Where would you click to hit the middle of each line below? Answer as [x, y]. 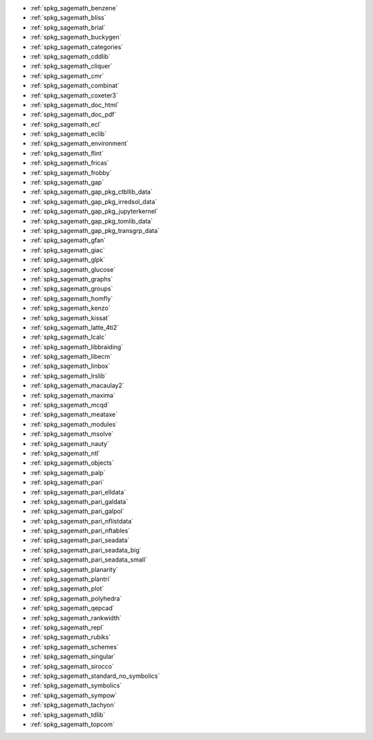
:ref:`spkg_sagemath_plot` [67, 589]
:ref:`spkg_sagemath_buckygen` [76, 37]
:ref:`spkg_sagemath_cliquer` [71, 66]
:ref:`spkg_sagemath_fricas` [70, 163]
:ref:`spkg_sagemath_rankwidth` [76, 618]
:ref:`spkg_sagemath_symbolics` [76, 685]
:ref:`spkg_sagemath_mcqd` [70, 405]
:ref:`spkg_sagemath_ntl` [65, 453]
